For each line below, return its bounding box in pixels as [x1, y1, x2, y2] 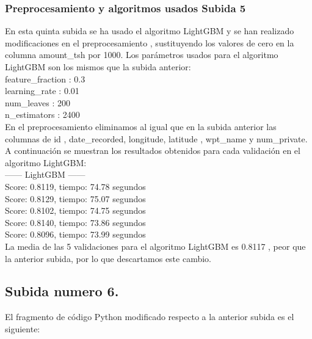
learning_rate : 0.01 [5, 84, 79, 97]
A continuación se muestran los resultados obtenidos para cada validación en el [5, 144, 300, 157]
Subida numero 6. [5, 282, 119, 301]
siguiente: [5, 322, 40, 335]
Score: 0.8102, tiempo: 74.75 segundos [5, 204, 146, 217]
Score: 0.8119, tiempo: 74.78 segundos [5, 180, 146, 192]
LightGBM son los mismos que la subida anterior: [5, 60, 191, 73]
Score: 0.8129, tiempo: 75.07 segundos [5, 192, 146, 205]
